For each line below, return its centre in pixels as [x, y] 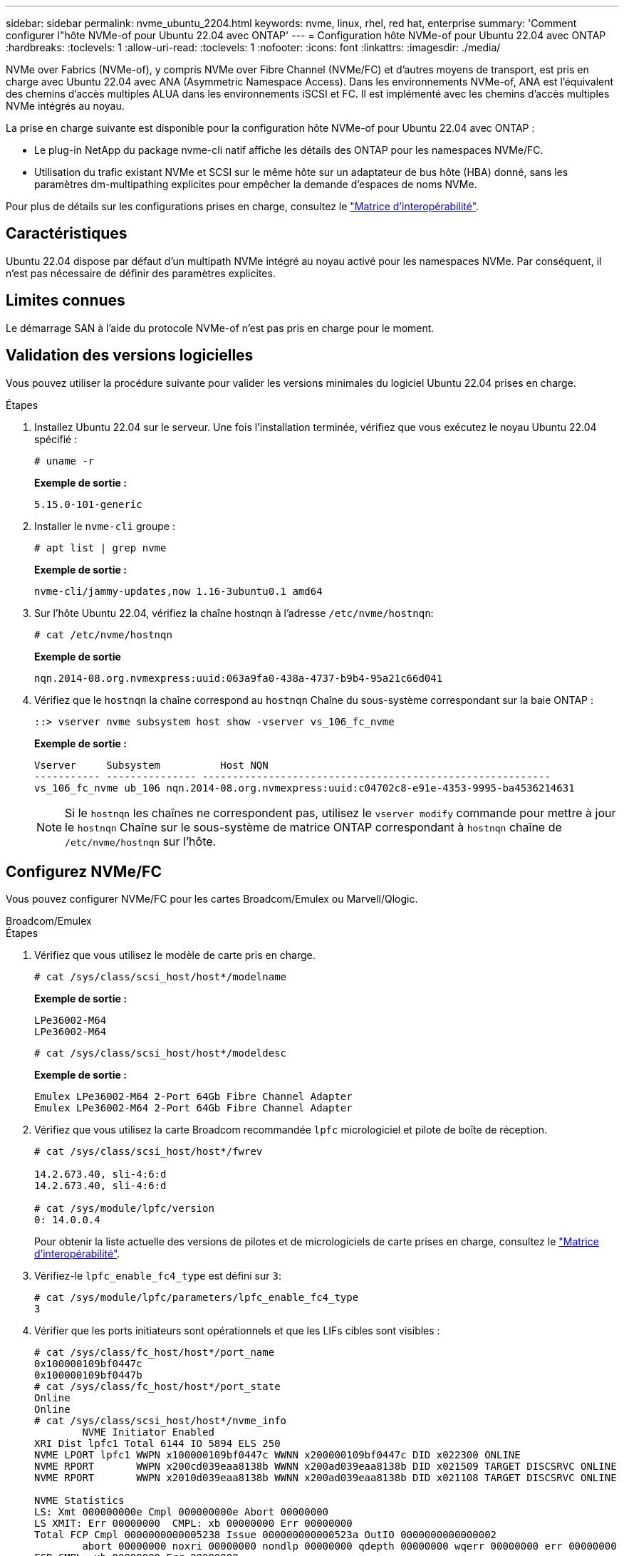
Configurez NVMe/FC [84, 871]
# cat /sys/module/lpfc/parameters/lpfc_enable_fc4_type [197, 1298]
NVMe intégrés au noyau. [65, 106]
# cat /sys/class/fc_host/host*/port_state [157, 1387]
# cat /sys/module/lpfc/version [124, 1209]
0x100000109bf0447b [88, 1375]
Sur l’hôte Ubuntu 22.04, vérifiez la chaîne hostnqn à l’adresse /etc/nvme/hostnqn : [234, 613]
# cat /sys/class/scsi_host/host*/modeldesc [161, 1053]
